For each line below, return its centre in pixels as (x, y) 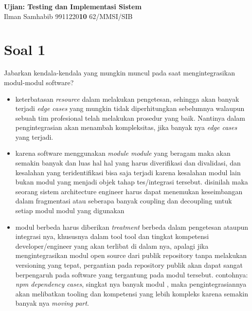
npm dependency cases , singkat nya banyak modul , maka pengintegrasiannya (131, 284)
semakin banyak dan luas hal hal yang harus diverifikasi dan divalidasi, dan (128, 163)
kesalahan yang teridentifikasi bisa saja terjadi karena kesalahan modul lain (128, 172)
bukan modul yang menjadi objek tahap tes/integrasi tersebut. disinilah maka (132, 182)
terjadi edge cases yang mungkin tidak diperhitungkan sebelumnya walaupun (130, 108)
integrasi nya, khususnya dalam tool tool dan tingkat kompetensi (112, 236)
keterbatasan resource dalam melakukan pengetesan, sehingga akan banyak (127, 99)
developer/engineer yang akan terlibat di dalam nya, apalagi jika (112, 246)
